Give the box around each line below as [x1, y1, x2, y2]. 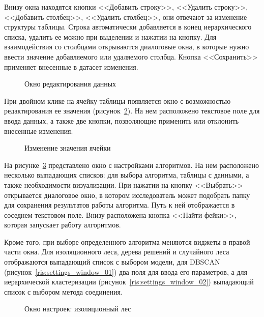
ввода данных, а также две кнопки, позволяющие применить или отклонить [4, 115, 239, 126]
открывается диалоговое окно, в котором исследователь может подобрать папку [4, 189, 250, 200]
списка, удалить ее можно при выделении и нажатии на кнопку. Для [4, 31, 217, 42]
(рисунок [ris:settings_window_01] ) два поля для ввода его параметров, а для [4, 266, 247, 277]
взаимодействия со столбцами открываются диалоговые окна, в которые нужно [4, 41, 249, 52]
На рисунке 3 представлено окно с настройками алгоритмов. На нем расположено [4, 159, 259, 170]
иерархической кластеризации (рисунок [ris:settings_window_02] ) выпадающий [4, 276, 254, 287]
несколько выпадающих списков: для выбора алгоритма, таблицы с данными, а [4, 169, 249, 180]
